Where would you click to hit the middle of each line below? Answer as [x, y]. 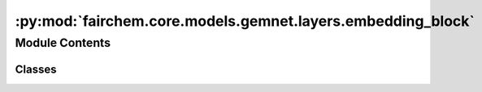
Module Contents [63, 43]
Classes [36, 69]
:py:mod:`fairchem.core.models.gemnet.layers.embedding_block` [245, 21]
